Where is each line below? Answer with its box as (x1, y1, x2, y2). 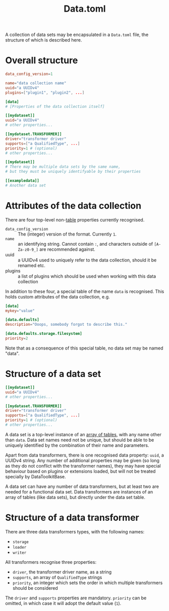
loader (12, 545, 27, 550)
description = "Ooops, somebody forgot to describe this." (5, 322, 128, 327)
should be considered (12, 585, 58, 591)
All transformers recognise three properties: (5, 559, 97, 565)
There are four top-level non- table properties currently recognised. (5, 216, 145, 223)
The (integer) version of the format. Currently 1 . (18, 231, 117, 237)
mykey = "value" (5, 308, 35, 313)
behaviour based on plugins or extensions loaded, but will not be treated (5, 468, 156, 474)
